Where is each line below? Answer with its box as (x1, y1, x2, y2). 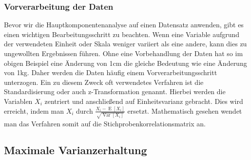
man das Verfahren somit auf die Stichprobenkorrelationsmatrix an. (4, 118, 206, 128)
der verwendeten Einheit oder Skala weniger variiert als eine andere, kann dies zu (4, 39, 247, 49)
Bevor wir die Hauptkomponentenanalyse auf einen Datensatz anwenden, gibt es (4, 20, 244, 30)
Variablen (4, 96, 33, 106)
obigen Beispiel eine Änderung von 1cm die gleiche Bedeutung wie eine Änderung (4, 58, 247, 68)
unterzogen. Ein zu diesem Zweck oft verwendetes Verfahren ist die (4, 77, 204, 87)
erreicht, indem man (4, 105, 64, 116)
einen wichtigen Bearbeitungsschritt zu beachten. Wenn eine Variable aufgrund (4, 29, 240, 39)
